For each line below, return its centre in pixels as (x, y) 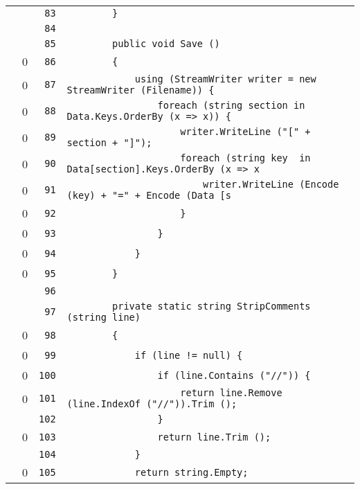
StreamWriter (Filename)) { (141, 90)
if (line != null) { (189, 355)
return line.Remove (231, 393)
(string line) (103, 317)
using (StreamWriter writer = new (225, 79)
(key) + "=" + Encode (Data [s (149, 195)
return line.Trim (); (214, 437)
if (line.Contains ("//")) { (234, 375)
